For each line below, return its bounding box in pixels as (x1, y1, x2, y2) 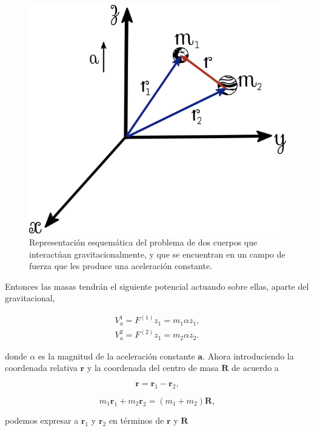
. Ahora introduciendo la (202, 349, 294, 362)
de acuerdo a (232, 361, 279, 374)
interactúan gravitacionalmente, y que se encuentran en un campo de (29, 247, 286, 260)
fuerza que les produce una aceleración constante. (29, 259, 213, 272)
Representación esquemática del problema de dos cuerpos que (29, 235, 258, 248)
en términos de (109, 413, 164, 426)
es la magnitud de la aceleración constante (38, 349, 195, 362)
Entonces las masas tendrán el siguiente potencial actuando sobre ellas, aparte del (5, 279, 309, 292)
